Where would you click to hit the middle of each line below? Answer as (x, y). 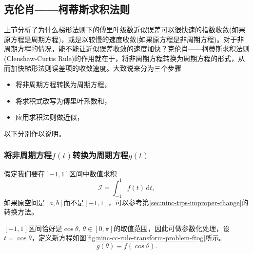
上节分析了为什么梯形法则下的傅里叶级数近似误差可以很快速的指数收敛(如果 (125, 30)
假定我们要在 (24, 173)
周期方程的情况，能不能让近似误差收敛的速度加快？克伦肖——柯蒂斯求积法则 (127, 49)
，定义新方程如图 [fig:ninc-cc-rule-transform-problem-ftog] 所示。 (129, 238)
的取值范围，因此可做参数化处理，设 (171, 228)
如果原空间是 (24, 202)
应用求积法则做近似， (49, 117)
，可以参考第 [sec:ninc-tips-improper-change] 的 (178, 202)
